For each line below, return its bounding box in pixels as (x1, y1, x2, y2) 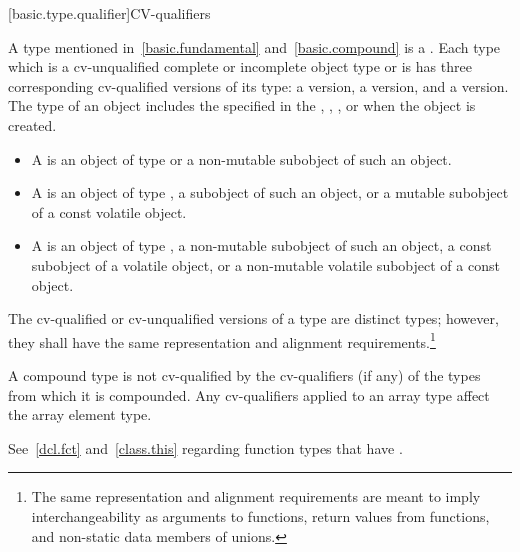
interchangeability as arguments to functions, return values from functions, (31, 505, 490, 526)
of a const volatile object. (31, 201, 187, 222)
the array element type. (8, 404, 152, 425)
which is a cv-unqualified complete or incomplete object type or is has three (8, 56, 472, 77)
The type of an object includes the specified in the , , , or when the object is (8, 95, 476, 116)
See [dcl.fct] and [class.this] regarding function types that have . (8, 437, 403, 458)
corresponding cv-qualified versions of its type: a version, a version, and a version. (8, 75, 509, 96)
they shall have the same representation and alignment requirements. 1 (8, 328, 436, 352)
